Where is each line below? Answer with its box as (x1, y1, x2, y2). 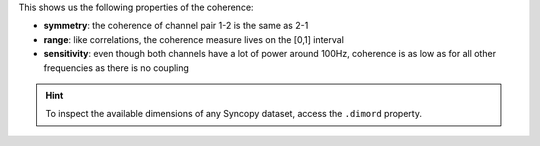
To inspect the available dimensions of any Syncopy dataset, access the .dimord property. (45, 108, 422, 120)
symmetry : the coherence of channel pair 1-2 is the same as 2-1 (43, 20, 309, 32)
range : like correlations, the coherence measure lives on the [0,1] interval (43, 33, 345, 45)
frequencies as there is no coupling (43, 61, 190, 74)
